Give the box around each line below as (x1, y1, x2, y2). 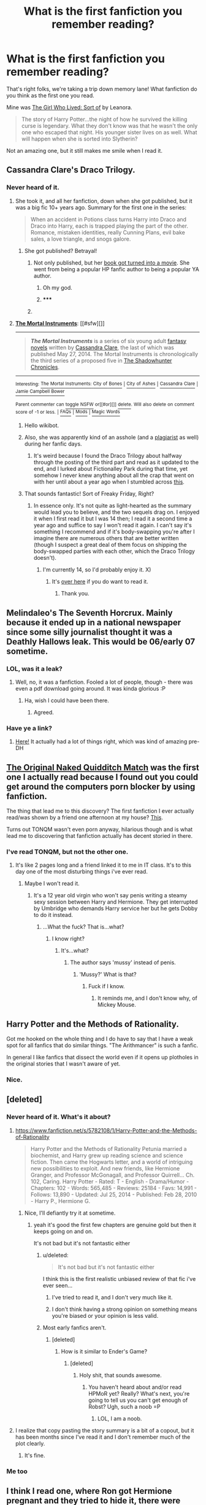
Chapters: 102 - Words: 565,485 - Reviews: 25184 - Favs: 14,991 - (30, 1184, 197, 1191)
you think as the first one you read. (6, 91, 95, 99)
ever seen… (42, 1282, 73, 1289)
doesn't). (33, 554, 57, 562)
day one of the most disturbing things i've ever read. (15, 868, 148, 875)
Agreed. (33, 708, 54, 716)
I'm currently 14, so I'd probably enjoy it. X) (42, 566, 151, 573)
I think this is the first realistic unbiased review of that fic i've (42, 1275, 196, 1282)
